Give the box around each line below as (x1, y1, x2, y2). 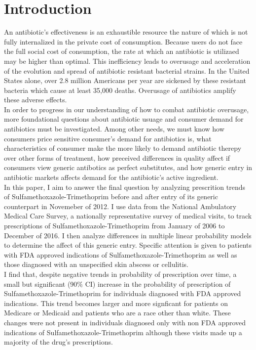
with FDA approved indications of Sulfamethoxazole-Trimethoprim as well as (4, 249, 237, 260)
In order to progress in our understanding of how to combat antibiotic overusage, (4, 104, 249, 114)
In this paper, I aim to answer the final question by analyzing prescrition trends (4, 181, 246, 192)
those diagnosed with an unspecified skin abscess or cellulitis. (4, 259, 188, 269)
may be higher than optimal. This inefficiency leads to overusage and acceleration (4, 55, 251, 66)
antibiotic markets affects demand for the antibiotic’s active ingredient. (4, 172, 219, 182)
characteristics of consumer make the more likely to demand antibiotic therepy (4, 143, 242, 153)
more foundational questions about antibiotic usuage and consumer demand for (4, 114, 244, 124)
